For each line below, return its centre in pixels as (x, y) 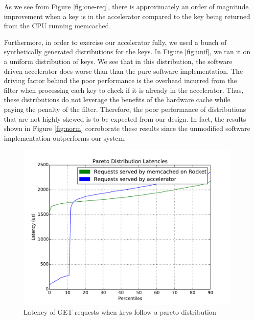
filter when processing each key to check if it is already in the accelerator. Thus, (124, 90)
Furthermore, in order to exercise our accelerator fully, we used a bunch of (115, 42)
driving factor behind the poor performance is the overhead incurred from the (121, 80)
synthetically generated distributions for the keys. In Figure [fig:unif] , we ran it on (127, 52)
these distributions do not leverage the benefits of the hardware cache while (117, 99)
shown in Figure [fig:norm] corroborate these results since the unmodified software (127, 128)
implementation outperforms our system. (65, 138)
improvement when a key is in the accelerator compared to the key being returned (127, 16)
